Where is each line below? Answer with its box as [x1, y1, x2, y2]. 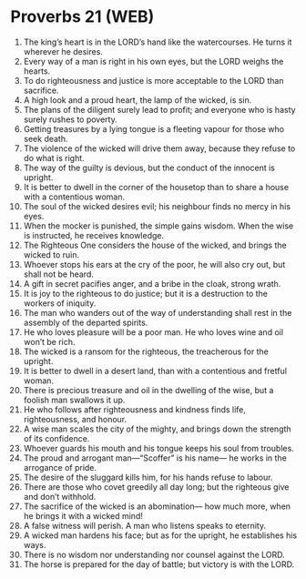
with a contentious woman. [23, 191, 126, 202]
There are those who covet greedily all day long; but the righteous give [23, 481, 290, 493]
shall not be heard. [23, 269, 94, 279]
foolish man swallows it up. [23, 394, 126, 405]
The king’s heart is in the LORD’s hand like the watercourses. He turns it [23, 36, 292, 47]
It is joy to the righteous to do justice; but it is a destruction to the [23, 288, 268, 299]
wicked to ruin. [23, 249, 80, 260]
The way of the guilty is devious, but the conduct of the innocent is [23, 162, 276, 173]
